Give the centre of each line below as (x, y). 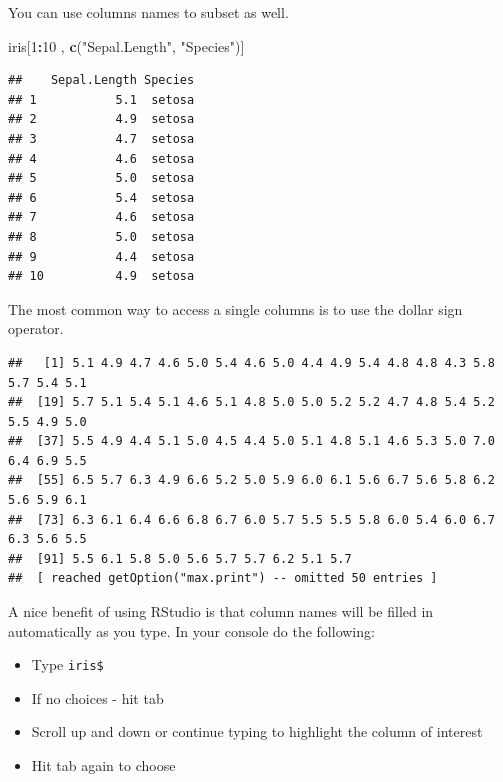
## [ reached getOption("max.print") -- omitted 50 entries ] (223, 578)
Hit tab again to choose (103, 765)
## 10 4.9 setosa (101, 276)
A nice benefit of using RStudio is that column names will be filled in (221, 611)
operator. (36, 328)
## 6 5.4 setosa (101, 197)
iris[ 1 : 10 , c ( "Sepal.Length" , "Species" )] (126, 45)
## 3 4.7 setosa (101, 138)
